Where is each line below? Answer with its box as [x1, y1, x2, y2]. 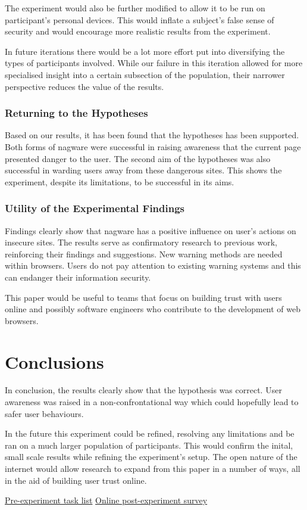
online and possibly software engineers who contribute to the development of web [5, 303, 301, 315]
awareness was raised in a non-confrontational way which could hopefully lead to [5, 396, 299, 408]
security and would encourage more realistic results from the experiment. [5, 25, 271, 38]
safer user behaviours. [5, 407, 84, 419]
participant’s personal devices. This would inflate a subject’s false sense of [5, 13, 274, 26]
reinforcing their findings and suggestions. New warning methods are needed [5, 247, 283, 260]
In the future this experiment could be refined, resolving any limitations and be [5, 427, 295, 440]
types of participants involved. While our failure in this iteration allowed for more [5, 57, 303, 69]
